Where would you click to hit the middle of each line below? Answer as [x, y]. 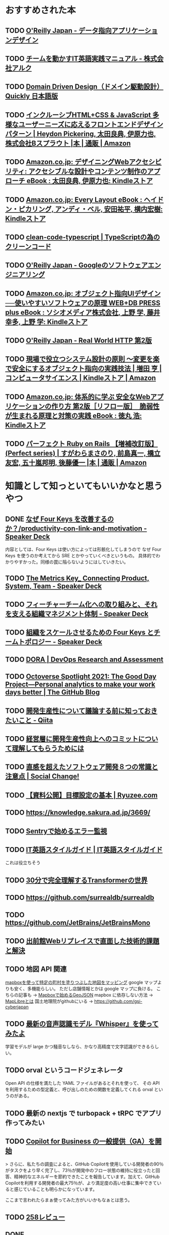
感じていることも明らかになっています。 [55, 1189]
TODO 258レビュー [35, 1217]
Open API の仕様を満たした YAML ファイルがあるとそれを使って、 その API [82, 1083]
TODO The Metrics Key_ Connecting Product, [77, 578]
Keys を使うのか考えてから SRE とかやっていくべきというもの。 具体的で [80, 556]
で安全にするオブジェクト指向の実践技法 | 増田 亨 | [83, 369]
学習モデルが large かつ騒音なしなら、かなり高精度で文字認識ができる [78, 1047]
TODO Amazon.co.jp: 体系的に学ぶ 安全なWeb [78, 397]
